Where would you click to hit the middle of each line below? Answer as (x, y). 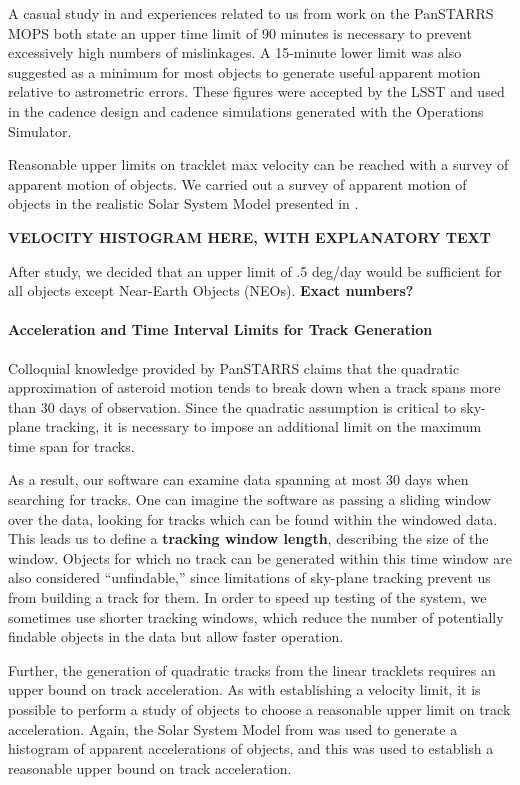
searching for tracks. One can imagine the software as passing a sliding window (249, 499)
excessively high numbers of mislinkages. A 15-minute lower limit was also (235, 52)
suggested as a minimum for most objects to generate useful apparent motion (244, 71)
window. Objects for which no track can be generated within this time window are (260, 557)
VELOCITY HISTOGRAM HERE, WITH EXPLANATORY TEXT (249, 236)
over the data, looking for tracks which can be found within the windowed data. (253, 518)
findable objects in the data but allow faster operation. (176, 636)
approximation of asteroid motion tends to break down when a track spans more (254, 387)
